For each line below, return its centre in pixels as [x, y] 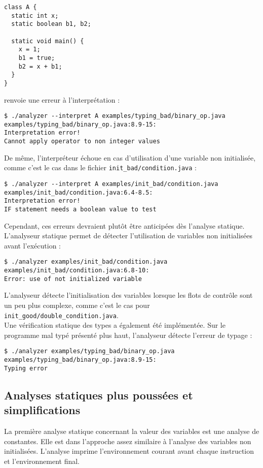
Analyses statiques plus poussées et [99, 395]
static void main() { [48, 41]
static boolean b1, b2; [51, 24]
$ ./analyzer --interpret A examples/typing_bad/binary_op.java [115, 116]
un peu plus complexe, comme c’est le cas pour [77, 305]
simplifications [42, 410]
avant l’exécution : [32, 245]
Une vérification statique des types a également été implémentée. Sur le [115, 325]
